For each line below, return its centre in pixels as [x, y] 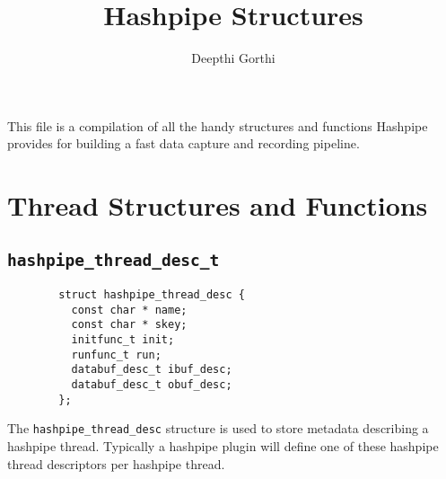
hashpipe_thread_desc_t [114, 260]
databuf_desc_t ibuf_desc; [152, 370]
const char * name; [129, 310]
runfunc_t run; [116, 355]
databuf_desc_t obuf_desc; [152, 385]
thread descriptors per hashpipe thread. [116, 463]
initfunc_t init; [123, 340]
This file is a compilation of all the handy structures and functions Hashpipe [218, 125]
